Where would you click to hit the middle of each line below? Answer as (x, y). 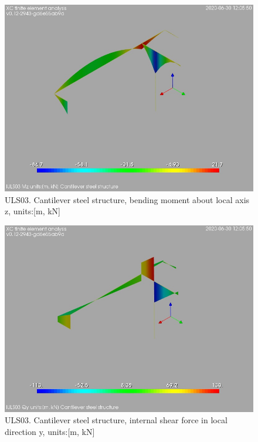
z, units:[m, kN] (33, 211)
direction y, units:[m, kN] (50, 431)
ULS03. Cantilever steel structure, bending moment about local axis (127, 199)
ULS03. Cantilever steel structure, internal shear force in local (116, 420)
